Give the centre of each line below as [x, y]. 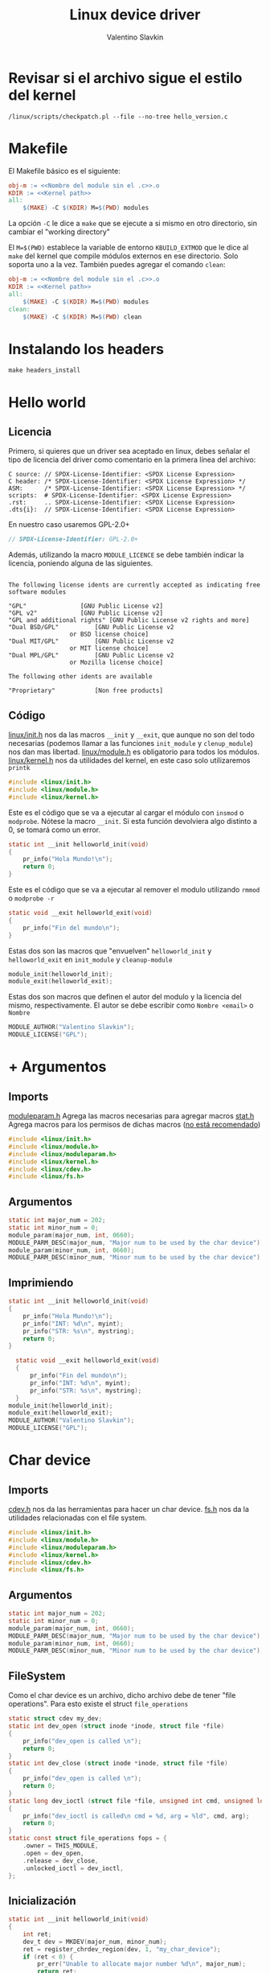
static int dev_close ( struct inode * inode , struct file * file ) [118, 1764]
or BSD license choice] [109, 634]
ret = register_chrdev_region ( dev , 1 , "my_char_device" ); [122, 1949]
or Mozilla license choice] [116, 663]
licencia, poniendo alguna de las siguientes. [81, 563]
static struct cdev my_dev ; [55, 1719]
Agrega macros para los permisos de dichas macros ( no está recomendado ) [135, 1124]
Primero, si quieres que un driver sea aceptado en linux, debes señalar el [129, 451]
